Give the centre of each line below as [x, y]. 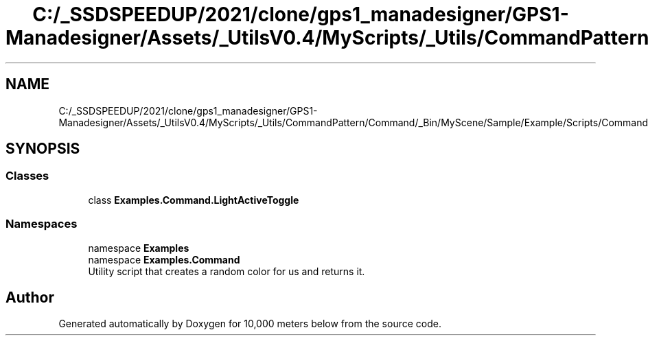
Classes [27, 176]
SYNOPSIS [43, 149]
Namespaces [42, 224]
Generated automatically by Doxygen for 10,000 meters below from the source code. [250, 324]
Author [30, 297]
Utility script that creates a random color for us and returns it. [227, 271]
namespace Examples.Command [164, 259]
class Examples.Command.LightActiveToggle [194, 200]
